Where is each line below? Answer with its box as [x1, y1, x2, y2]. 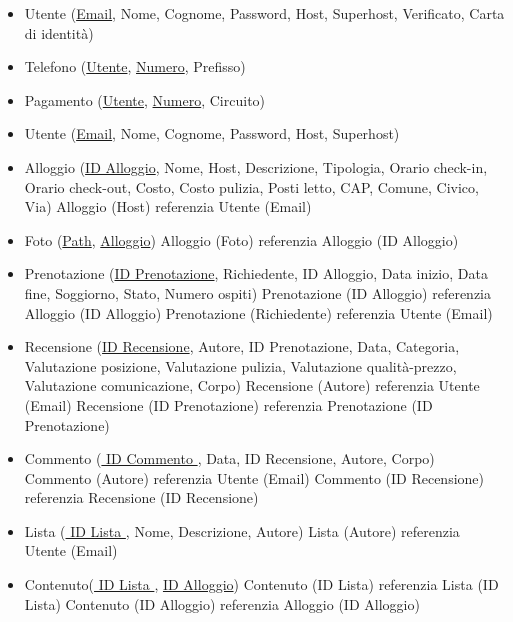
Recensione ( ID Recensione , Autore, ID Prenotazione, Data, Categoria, [24, 336, 460, 357]
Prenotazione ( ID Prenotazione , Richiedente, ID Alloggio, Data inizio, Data [24, 263, 488, 284]
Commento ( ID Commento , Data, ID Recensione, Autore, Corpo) [24, 448, 435, 469]
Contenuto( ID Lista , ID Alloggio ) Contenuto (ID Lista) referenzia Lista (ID [24, 574, 499, 595]
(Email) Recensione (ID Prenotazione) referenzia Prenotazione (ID [24, 394, 433, 415]
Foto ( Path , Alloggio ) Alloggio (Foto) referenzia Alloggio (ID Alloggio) [24, 229, 459, 250]
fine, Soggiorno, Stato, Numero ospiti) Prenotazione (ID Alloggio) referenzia [24, 282, 491, 303]
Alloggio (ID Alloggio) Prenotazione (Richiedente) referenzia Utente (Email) [24, 302, 493, 323]
